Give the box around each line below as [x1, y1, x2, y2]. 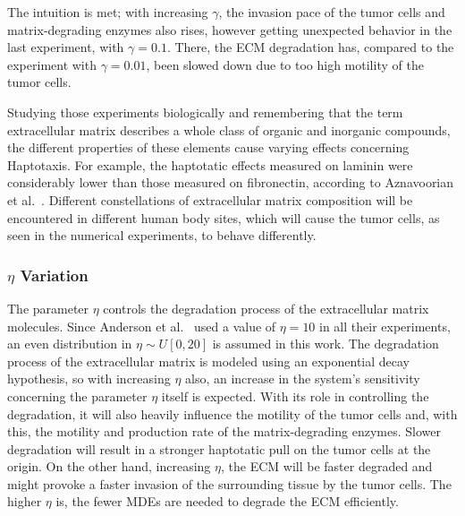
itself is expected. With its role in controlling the [161, 386, 429, 405]
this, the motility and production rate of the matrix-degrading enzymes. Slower [7, 422, 441, 441]
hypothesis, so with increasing [7, 369, 171, 388]
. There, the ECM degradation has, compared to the [166, 38, 454, 56]
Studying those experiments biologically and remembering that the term [7, 102, 403, 121]
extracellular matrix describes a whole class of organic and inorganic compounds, [7, 120, 451, 139]
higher [7, 492, 42, 511]
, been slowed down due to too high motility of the [146, 55, 424, 73]
